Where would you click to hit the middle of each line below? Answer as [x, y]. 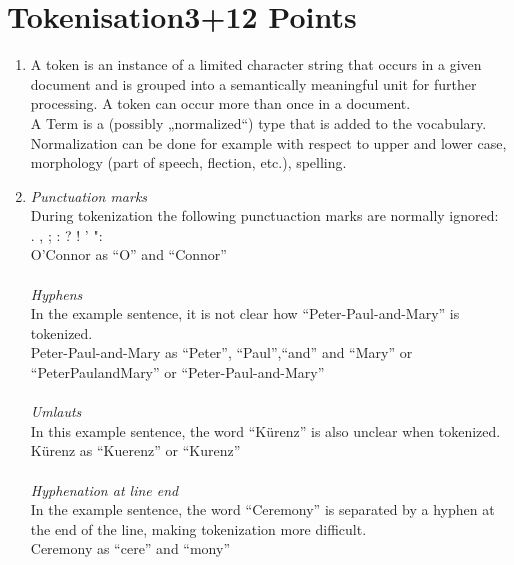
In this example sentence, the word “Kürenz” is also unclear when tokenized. [265, 430]
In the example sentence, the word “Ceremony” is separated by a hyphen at [262, 509]
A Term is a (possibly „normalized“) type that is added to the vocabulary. [258, 122]
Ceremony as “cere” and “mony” [130, 548]
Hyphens [56, 293]
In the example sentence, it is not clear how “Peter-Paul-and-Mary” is [245, 313]
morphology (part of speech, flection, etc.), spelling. [188, 162]
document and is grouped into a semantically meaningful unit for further [253, 83]
